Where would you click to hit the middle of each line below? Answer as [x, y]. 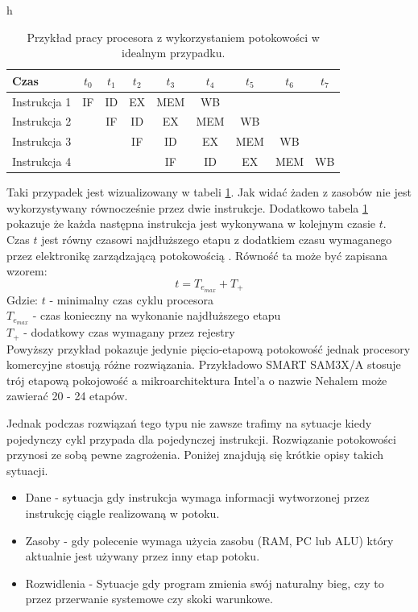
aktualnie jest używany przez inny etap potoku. [143, 556]
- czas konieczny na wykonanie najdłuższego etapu [157, 315]
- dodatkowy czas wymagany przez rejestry [129, 332]
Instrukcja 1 [42, 101]
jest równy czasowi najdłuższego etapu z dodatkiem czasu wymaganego [217, 240]
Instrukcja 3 [42, 141]
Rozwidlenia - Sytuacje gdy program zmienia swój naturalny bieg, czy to [205, 583]
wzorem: [27, 271]
